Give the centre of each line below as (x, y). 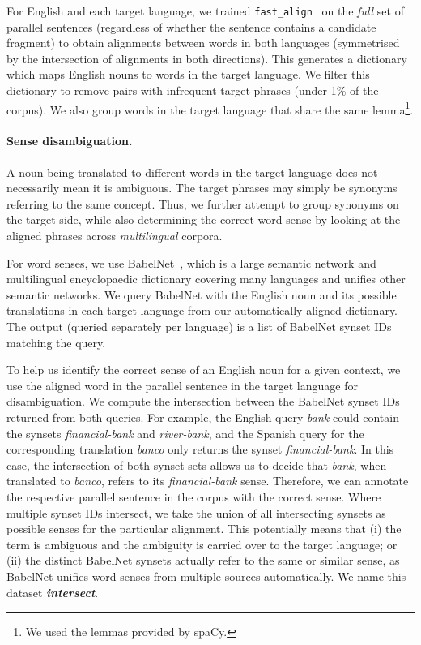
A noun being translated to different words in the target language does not (192, 172)
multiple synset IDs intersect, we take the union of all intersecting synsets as (196, 512)
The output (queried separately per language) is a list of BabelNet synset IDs (199, 327)
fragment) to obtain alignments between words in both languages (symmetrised (203, 43)
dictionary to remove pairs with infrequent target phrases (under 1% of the (193, 90)
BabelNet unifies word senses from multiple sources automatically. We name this (206, 576)
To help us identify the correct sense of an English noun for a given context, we (204, 370)
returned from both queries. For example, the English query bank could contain (203, 417)
